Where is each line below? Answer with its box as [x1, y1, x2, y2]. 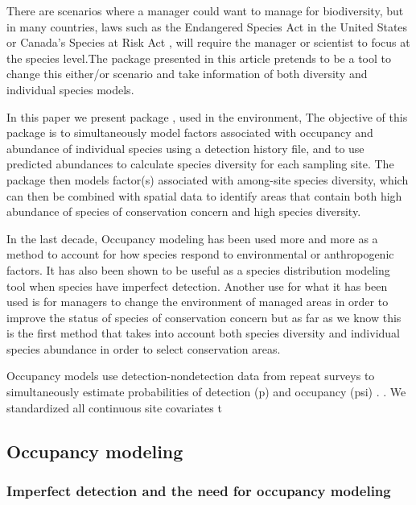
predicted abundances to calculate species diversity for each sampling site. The [6, 155, 394, 172]
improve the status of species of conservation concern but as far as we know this [6, 308, 402, 325]
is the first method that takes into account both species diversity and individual [6, 325, 401, 341]
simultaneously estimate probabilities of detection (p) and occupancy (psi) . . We [6, 383, 406, 400]
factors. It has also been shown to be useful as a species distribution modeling [6, 261, 390, 278]
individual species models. [6, 81, 134, 97]
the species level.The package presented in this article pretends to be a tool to [6, 49, 392, 66]
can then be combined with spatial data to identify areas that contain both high [6, 187, 402, 204]
